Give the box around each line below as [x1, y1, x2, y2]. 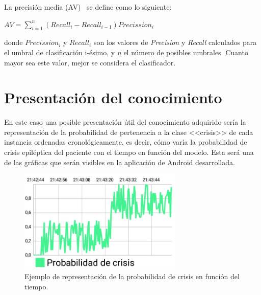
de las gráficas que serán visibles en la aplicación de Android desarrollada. [4, 156, 235, 167]
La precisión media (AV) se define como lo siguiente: [4, 2, 172, 12]
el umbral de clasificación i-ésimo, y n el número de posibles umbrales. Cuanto [4, 47, 248, 57]
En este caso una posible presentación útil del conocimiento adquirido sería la [4, 117, 246, 127]
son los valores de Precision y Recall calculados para [93, 37, 257, 48]
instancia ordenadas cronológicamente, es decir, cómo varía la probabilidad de [4, 137, 247, 147]
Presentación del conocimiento [4, 87, 222, 108]
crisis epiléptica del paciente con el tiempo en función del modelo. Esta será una [4, 147, 254, 157]
